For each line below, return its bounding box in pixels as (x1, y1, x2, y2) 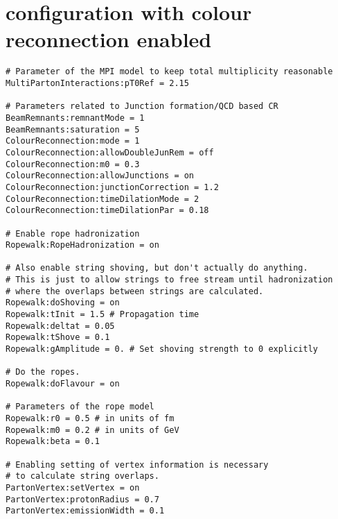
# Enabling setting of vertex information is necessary (6, 459, 269, 470)
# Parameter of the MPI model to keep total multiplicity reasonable (6, 67, 333, 77)
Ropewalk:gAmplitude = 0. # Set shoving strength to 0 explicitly (6, 344, 319, 355)
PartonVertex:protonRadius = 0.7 (6, 494, 159, 504)
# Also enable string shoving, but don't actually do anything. (6, 263, 308, 273)
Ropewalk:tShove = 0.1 (6, 332, 110, 343)
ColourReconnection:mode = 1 (6, 136, 140, 146)
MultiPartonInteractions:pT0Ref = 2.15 (6, 78, 189, 88)
